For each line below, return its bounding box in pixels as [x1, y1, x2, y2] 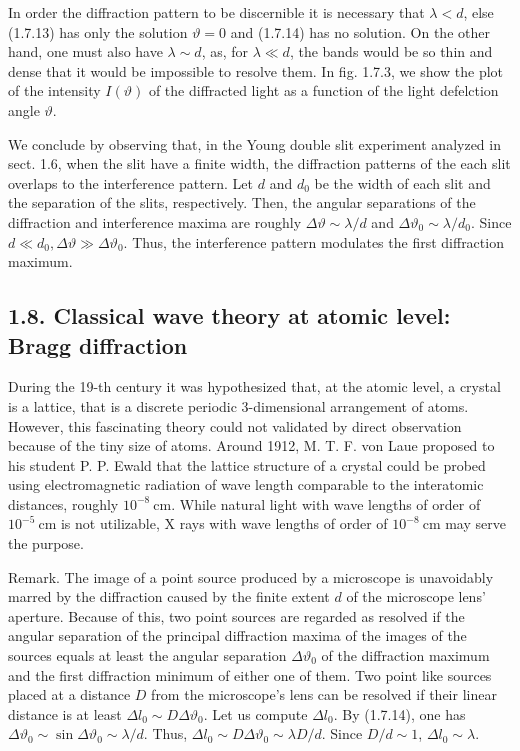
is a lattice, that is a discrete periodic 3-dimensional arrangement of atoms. [8, 395, 469, 416]
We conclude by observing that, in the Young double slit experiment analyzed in [8, 133, 501, 154]
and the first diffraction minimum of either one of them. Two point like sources [8, 664, 492, 685]
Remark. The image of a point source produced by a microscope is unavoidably [8, 566, 494, 587]
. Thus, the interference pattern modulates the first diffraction [123, 231, 504, 252]
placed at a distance [8, 684, 131, 705]
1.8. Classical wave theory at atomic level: [8, 300, 451, 331]
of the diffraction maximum [321, 645, 490, 666]
